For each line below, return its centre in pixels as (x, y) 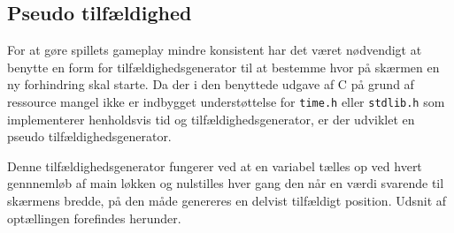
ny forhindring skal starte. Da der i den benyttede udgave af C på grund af (211, 84)
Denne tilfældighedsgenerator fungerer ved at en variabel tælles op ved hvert (215, 165)
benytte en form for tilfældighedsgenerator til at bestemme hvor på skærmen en (223, 67)
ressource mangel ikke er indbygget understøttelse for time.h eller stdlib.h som (226, 101)
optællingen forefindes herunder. (94, 218)
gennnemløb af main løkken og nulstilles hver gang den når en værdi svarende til (226, 183)
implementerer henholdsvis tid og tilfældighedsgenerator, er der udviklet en (211, 119)
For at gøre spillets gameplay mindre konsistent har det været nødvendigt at (215, 50)
